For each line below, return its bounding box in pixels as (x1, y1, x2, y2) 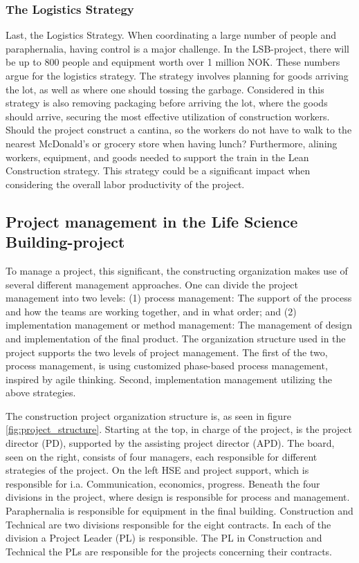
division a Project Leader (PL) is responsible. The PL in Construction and (6, 530, 322, 545)
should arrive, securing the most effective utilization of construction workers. (6, 109, 330, 123)
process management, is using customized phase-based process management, (6, 358, 328, 373)
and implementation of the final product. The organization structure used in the (6, 331, 346, 345)
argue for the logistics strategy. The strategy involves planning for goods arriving (6, 68, 349, 82)
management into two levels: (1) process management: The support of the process (6, 290, 352, 305)
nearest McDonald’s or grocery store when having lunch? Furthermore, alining (6, 136, 338, 150)
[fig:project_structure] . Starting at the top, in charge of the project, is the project (6, 422, 352, 436)
